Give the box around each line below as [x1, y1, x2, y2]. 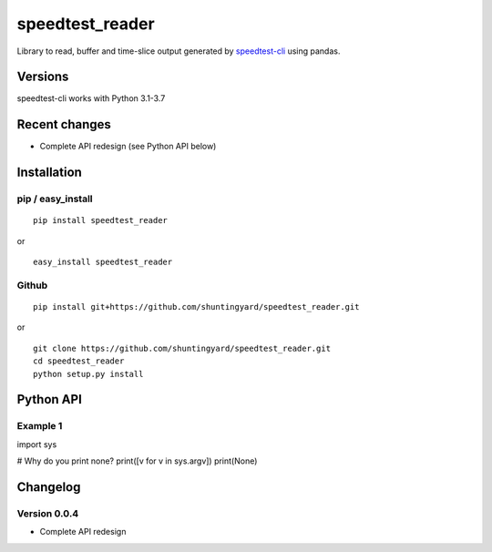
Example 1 [16, 420, 63, 433]
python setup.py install [33, 369, 144, 379]
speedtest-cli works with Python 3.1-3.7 [16, 93, 166, 104]
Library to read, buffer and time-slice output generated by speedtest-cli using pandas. [16, 46, 341, 56]
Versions [16, 69, 69, 85]
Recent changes [16, 117, 111, 132]
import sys [16, 438, 57, 450]
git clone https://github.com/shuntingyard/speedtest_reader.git [33, 342, 332, 353]
